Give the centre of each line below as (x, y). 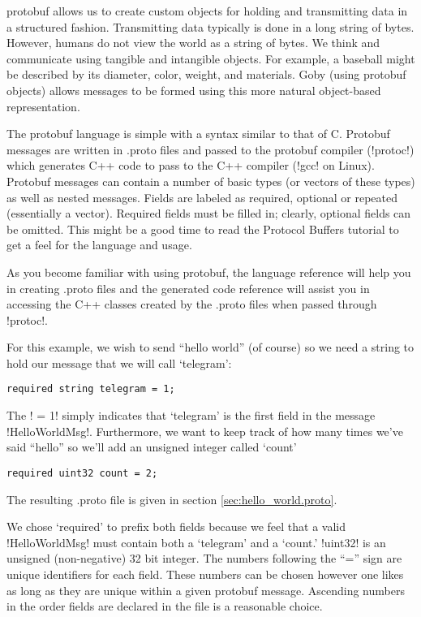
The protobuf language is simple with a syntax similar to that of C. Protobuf (198, 134)
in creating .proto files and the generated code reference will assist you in (188, 288)
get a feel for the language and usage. (99, 245)
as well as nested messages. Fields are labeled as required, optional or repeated (202, 197)
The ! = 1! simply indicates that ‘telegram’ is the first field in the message (191, 415)
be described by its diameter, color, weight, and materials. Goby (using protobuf (206, 74)
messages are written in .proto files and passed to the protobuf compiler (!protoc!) (210, 149)
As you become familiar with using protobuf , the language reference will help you (209, 272)
